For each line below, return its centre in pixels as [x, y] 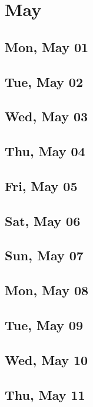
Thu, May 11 [45, 394]
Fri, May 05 [41, 185]
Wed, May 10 [46, 359]
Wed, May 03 [46, 116]
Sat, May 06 [43, 220]
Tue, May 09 [44, 325]
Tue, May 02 [44, 81]
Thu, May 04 [45, 151]
